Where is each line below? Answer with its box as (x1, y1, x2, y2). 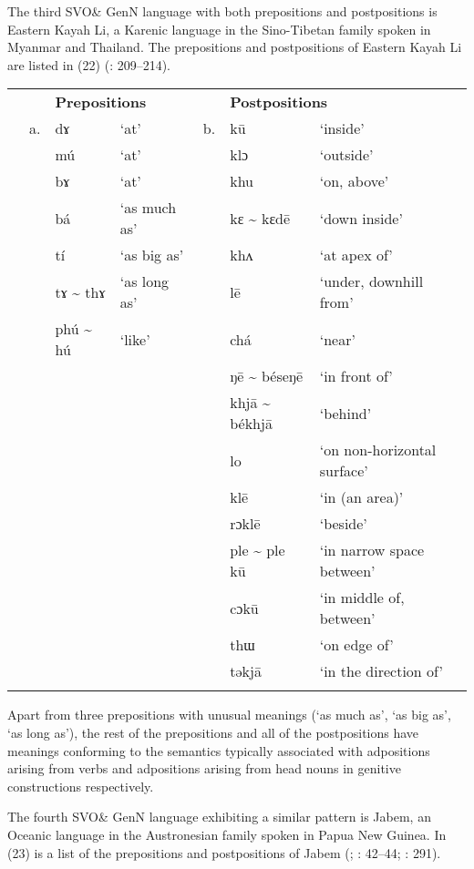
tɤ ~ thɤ (55, 281, 106, 302)
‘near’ (319, 328, 355, 350)
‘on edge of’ (319, 634, 394, 656)
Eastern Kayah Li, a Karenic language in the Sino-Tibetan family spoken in (7, 19, 431, 38)
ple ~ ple (230, 539, 285, 561)
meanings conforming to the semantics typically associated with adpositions (7, 741, 430, 760)
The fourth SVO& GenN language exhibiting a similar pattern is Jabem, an (7, 807, 431, 826)
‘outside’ (319, 144, 374, 166)
